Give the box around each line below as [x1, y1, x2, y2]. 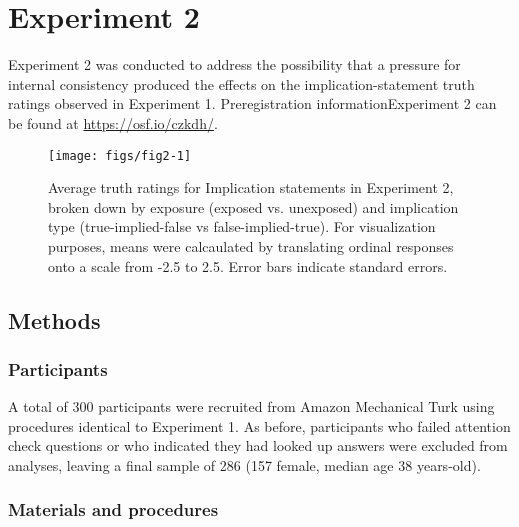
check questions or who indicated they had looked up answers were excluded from [8, 435, 508, 456]
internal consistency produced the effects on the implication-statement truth [8, 73, 475, 94]
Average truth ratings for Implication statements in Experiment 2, [48, 177, 454, 198]
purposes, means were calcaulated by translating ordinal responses [48, 235, 454, 256]
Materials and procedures [8, 497, 219, 522]
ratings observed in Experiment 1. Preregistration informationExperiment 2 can [8, 93, 497, 114]
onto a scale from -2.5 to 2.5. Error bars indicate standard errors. [48, 255, 448, 276]
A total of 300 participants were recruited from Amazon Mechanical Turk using [8, 396, 495, 417]
